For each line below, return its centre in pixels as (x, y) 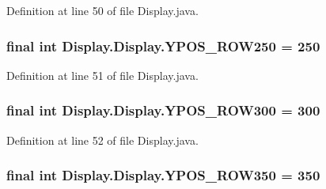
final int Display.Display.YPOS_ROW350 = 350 (163, 175)
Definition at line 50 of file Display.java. (102, 10)
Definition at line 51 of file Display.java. (102, 75)
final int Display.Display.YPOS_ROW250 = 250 (163, 45)
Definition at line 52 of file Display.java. (102, 140)
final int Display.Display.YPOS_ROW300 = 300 (163, 110)
